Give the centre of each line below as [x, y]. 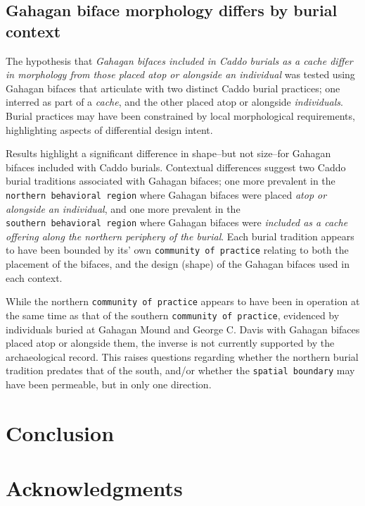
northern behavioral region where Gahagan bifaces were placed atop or [166, 194]
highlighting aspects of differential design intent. [109, 129]
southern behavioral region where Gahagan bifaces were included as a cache [177, 222]
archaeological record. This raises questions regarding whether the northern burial [182, 356]
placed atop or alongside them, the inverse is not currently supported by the [170, 343]
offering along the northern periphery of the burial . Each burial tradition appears [180, 236]
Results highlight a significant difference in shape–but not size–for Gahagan [168, 153]
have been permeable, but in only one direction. [109, 384]
